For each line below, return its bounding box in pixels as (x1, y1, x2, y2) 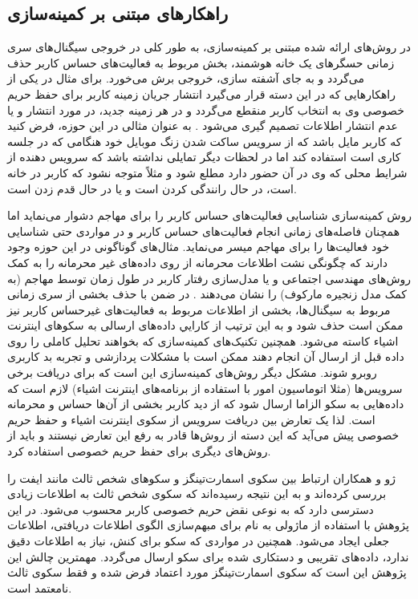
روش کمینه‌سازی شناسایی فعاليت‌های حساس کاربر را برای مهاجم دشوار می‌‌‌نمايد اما (7, 207, 412, 224)
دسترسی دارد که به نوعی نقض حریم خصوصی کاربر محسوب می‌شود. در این (7, 500, 374, 517)
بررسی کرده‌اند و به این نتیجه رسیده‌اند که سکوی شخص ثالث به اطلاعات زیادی (7, 485, 387, 502)
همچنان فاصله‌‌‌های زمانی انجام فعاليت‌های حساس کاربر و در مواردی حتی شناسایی (7, 222, 400, 239)
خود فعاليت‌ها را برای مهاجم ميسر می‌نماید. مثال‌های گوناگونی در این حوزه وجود (7, 238, 390, 255)
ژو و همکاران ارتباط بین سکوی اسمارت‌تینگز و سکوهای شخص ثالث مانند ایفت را (7, 469, 396, 486)
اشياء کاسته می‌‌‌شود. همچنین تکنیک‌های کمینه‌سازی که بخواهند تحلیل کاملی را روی (7, 332, 399, 349)
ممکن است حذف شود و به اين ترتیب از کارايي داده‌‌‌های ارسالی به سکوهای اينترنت (7, 317, 404, 334)
